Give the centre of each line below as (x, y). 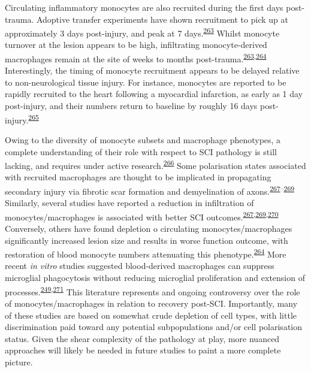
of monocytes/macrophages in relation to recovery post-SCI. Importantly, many (151, 303)
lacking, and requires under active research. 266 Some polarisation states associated (155, 164)
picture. (19, 362)
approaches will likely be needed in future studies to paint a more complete (143, 350)
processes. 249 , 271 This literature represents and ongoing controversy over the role (153, 291)
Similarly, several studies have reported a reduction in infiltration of (129, 203)
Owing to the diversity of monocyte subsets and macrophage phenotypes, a (143, 139)
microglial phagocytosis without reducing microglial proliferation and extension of (155, 278)
